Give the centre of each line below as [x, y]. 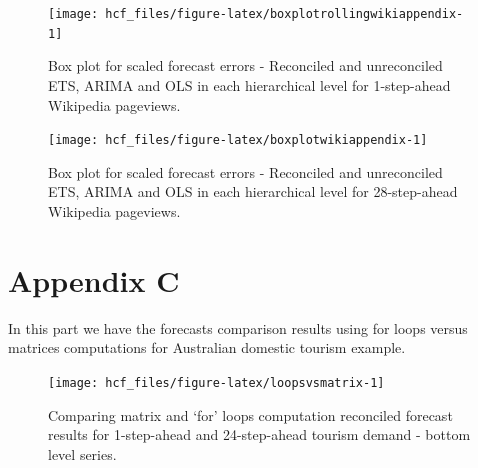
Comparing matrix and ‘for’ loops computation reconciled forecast [250, 414]
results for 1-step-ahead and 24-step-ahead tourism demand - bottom [259, 434]
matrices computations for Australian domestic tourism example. [207, 347]
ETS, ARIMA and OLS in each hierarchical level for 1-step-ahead [249, 84]
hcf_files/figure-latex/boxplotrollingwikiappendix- [284, 14]
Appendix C [94, 279]
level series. [82, 453]
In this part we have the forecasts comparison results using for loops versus [238, 327]
